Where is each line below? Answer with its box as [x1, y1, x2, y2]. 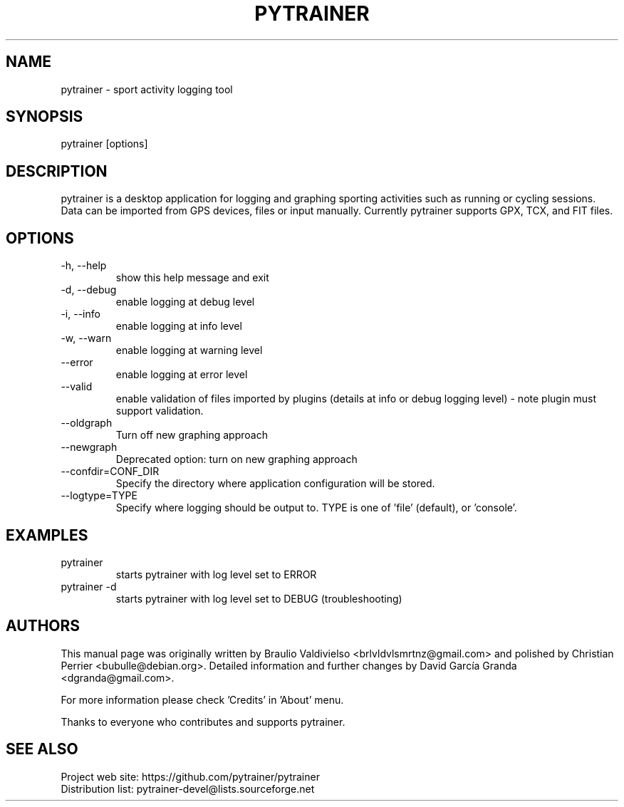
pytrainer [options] [61, 137, 148, 150]
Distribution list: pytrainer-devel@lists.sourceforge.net [61, 782, 315, 795]
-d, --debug [61, 283, 117, 296]
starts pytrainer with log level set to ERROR [115, 568, 317, 580]
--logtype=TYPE [61, 489, 137, 502]
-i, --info [61, 308, 100, 321]
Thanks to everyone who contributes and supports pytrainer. [61, 715, 345, 728]
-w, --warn [61, 332, 112, 345]
